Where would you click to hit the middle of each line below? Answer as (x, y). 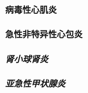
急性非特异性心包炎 (44, 35)
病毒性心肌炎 (31, 10)
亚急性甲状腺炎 (35, 83)
